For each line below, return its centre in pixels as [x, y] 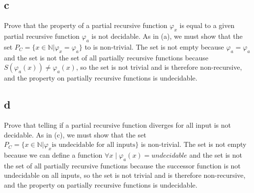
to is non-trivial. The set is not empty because [154, 46]
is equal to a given [207, 25]
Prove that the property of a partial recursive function [86, 25]
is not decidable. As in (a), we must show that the [167, 36]
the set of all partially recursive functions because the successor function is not [122, 165]
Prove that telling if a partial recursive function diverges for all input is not [117, 124]
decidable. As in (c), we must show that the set [75, 134]
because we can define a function [53, 154]
